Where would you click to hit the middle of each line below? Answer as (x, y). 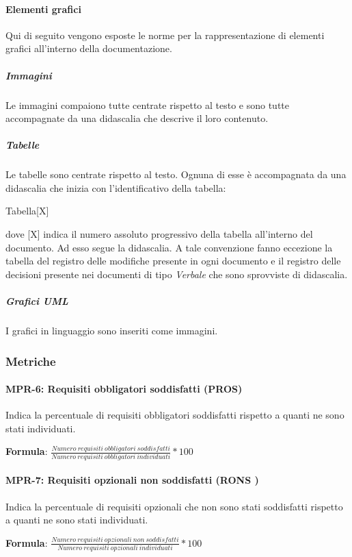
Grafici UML (37, 301)
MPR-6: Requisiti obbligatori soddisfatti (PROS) (124, 389)
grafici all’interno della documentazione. (89, 48)
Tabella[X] (27, 211)
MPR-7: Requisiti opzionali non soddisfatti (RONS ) (132, 480)
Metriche (31, 361)
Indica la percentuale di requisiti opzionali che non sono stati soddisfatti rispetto (174, 506)
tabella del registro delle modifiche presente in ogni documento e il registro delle (173, 261)
